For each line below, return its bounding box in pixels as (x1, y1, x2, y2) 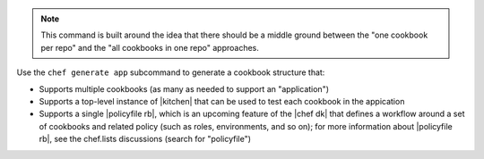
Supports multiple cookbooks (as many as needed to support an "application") (39, 83, 330, 94)
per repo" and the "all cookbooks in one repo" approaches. (40, 42, 259, 53)
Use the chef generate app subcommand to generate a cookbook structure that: (16, 67, 325, 78)
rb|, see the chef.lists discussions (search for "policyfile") (39, 134, 251, 145)
